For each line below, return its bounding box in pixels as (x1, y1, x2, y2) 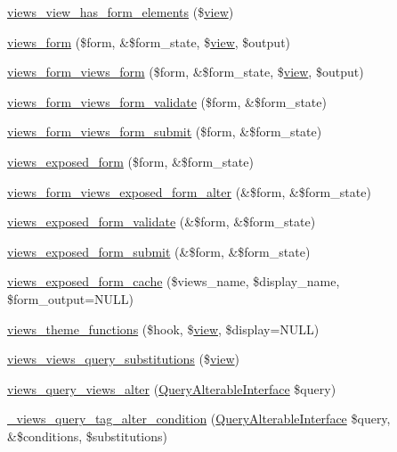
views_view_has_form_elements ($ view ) (7, 3, 234, 21)
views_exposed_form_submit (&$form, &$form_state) (7, 242, 311, 260)
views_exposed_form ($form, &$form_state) (7, 152, 254, 170)
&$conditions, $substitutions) (7, 426, 168, 445)
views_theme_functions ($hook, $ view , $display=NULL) (7, 319, 320, 338)
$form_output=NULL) (7, 289, 134, 308)
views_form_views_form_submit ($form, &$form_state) (7, 122, 322, 141)
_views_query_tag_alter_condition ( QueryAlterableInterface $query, (7, 409, 391, 428)
